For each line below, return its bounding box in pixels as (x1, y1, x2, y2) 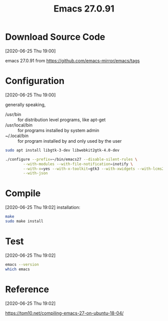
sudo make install (5, 219, 43, 224)
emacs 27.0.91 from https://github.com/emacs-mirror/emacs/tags (5, 57, 140, 63)
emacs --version (5, 262, 39, 267)
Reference (5, 283, 49, 295)
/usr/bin (5, 111, 21, 117)
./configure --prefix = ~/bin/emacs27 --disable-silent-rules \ (5, 157, 137, 162)
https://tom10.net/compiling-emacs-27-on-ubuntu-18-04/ (5, 310, 124, 316)
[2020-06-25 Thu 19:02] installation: (5, 204, 80, 210)
